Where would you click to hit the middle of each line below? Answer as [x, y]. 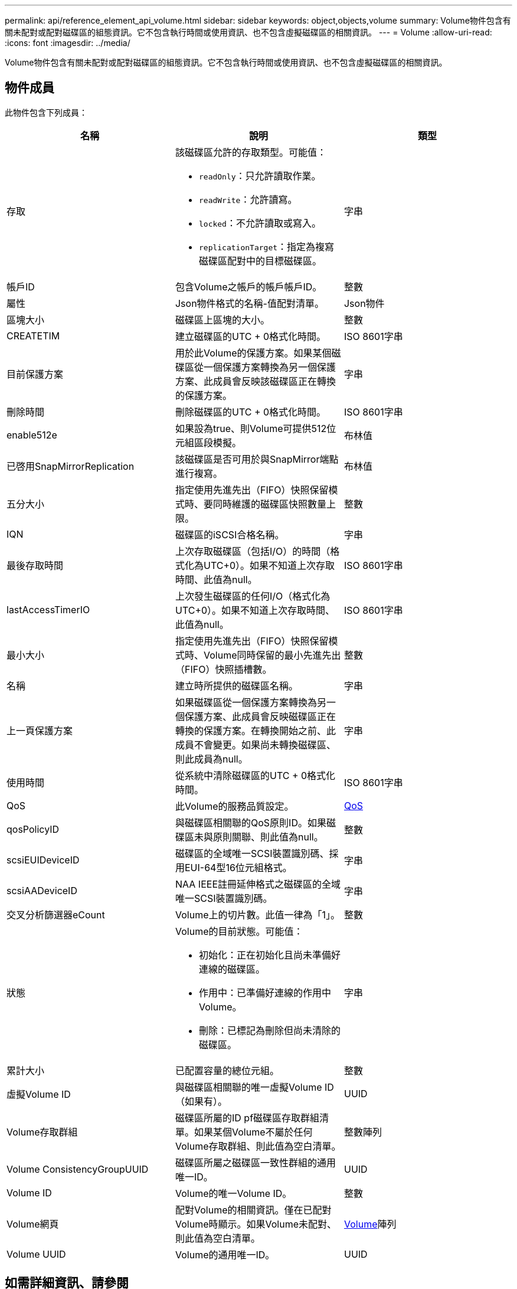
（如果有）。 [201, 1101]
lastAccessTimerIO [48, 609]
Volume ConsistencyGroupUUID [78, 1169]
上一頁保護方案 [40, 730]
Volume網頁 [33, 1224]
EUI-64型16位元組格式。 [238, 867]
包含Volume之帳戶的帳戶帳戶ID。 [248, 287]
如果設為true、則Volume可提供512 [251, 428]
